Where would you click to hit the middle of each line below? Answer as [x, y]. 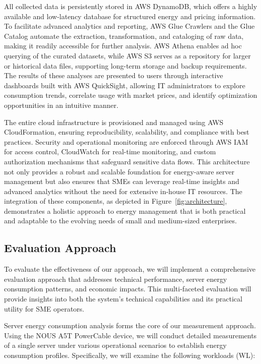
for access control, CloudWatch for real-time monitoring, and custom [110, 151]
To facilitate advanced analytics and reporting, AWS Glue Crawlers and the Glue [129, 26]
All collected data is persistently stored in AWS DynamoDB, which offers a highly [131, 6]
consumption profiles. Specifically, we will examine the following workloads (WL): [130, 355]
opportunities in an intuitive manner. [61, 105]
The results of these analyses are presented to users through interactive [114, 75]
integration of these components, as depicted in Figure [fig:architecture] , [116, 201]
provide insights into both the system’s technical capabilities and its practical [123, 299]
